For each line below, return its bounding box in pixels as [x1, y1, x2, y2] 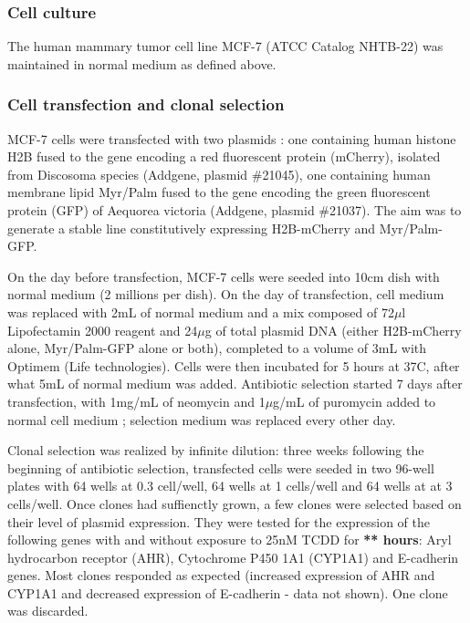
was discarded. [7, 601, 89, 620]
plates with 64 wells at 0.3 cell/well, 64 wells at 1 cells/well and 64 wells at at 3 [7, 476, 453, 495]
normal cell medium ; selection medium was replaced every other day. [7, 410, 396, 429]
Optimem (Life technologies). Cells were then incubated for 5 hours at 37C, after [7, 356, 460, 375]
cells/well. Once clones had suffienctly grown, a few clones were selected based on [7, 493, 462, 513]
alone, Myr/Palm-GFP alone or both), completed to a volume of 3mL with [7, 338, 427, 358]
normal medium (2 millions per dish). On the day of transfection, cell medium [7, 285, 444, 304]
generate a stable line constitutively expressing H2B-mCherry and [7, 218, 376, 237]
